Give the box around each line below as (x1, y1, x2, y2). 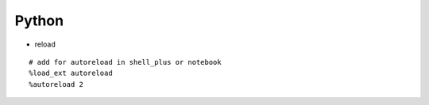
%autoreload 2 (29, 80, 83, 88)
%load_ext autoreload (29, 69, 113, 78)
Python (14, 12, 64, 29)
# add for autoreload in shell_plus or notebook (29, 58, 222, 66)
